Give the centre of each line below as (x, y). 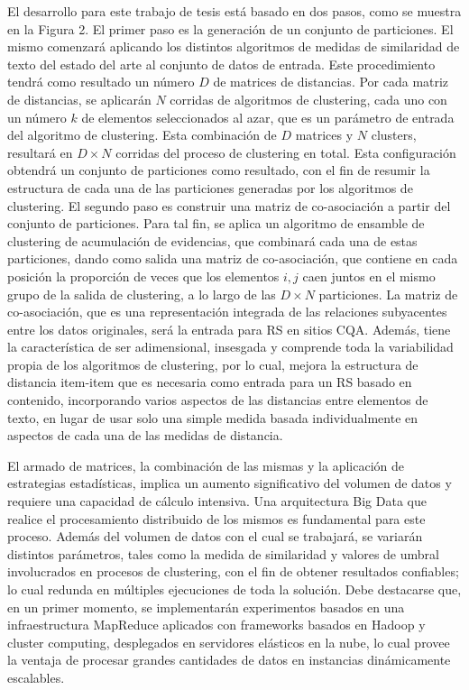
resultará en (40, 152)
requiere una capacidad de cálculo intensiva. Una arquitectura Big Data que (217, 501)
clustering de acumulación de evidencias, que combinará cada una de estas (212, 240)
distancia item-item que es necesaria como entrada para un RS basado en (210, 382)
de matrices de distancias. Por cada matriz (331, 82)
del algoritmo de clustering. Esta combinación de (142, 135)
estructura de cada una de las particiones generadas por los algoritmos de (210, 187)
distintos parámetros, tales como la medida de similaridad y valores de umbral (223, 553)
